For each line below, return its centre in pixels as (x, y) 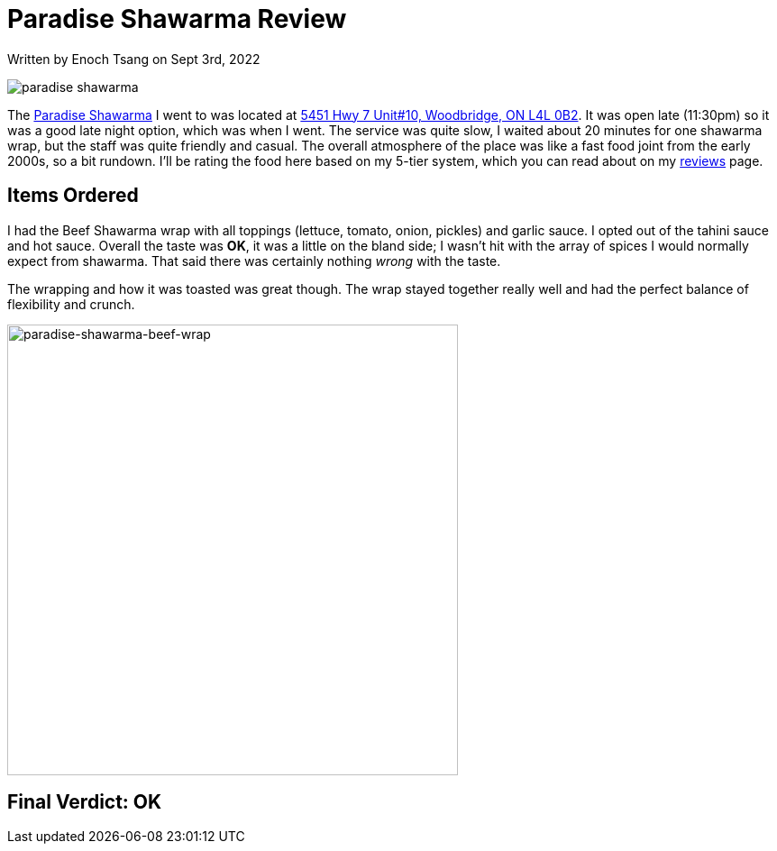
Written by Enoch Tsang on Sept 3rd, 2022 (134, 59)
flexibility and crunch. (71, 304)
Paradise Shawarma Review (177, 19)
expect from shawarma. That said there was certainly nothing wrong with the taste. (254, 261)
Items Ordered (73, 196)
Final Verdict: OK (85, 802)
